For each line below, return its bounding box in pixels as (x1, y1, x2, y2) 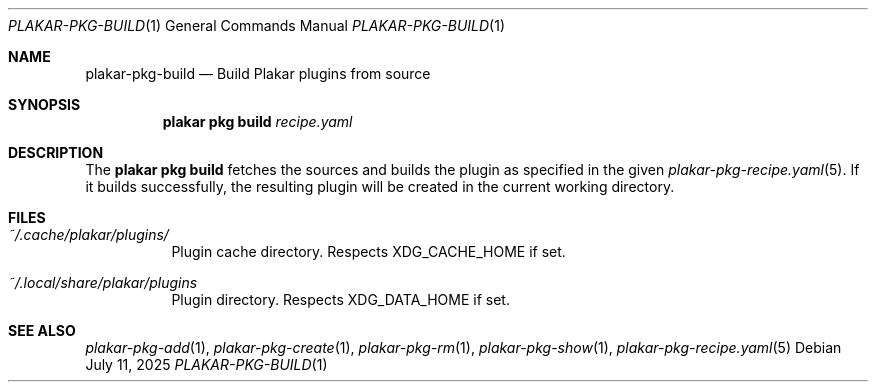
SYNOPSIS (8, 96, 81, 113)
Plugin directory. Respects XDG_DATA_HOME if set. (171, 291, 510, 308)
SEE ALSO (8, 322, 76, 339)
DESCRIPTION (8, 144, 104, 161)
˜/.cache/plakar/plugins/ (8, 226, 169, 243)
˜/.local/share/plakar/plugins (8, 274, 198, 291)
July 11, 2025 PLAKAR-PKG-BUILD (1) (85, 356, 328, 373)
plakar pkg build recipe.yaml (162, 113, 353, 130)
